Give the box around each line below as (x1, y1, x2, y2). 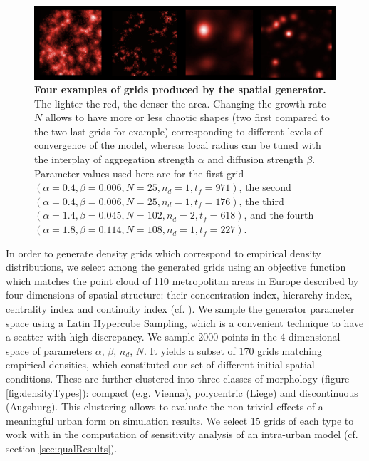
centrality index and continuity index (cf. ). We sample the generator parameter (6, 301, 355, 316)
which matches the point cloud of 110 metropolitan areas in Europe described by (6, 273, 359, 288)
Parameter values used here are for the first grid (34, 165, 244, 180)
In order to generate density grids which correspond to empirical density (6, 245, 321, 260)
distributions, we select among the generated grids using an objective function (6, 259, 346, 274)
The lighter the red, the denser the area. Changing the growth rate (34, 95, 326, 110)
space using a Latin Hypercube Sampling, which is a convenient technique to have (6, 315, 364, 330)
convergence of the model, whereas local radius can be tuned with (34, 138, 321, 152)
